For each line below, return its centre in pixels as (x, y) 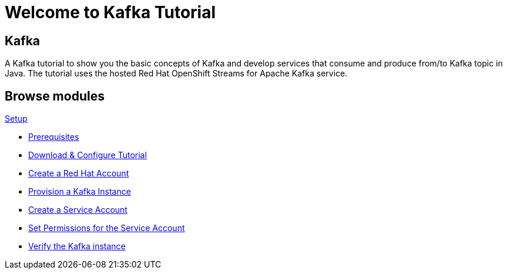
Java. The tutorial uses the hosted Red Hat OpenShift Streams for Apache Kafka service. (176, 73)
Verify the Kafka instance (77, 246)
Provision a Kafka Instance (80, 192)
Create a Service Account (78, 210)
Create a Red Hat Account (79, 173)
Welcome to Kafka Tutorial (110, 12)
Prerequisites (54, 137)
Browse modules (55, 96)
